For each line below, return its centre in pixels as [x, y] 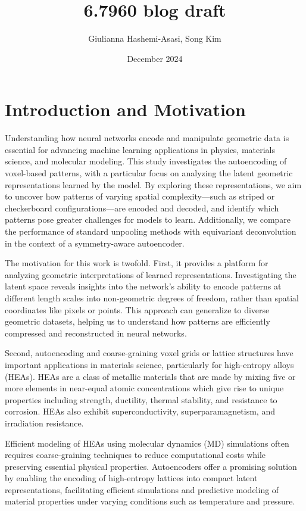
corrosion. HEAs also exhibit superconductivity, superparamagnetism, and [140, 411]
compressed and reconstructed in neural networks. [96, 333]
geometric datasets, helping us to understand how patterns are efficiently [138, 321]
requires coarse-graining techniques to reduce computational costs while [135, 455]
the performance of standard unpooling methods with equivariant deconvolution [151, 231]
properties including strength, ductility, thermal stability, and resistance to [141, 399]
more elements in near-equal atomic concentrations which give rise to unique [144, 388]
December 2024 [155, 58]
